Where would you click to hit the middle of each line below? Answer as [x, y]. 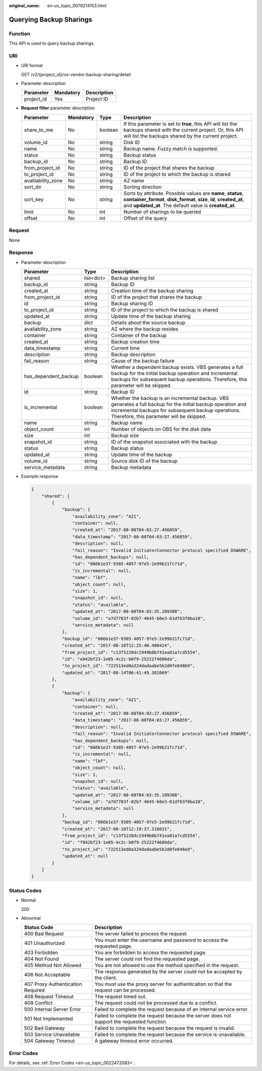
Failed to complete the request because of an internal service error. [172, 1009]
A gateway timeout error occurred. [134, 1041]
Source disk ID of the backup [144, 461]
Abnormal [31, 918]
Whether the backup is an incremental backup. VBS [170, 398]
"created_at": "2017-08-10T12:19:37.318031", [117, 829]
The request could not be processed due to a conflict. [156, 1003]
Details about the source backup [148, 323]
